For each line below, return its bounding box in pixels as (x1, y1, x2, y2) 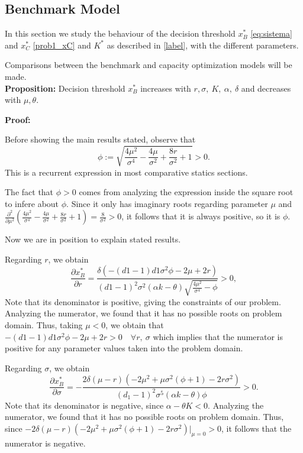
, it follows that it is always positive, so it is (121, 210, 281, 222)
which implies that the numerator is (153, 330, 283, 342)
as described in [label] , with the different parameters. (107, 38, 299, 51)
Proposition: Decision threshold (5, 82, 125, 94)
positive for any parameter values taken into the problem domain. (5, 342, 243, 354)
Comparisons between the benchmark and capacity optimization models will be (5, 59, 292, 71)
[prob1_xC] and (33, 38, 91, 51)
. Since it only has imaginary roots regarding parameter (66, 197, 268, 209)
